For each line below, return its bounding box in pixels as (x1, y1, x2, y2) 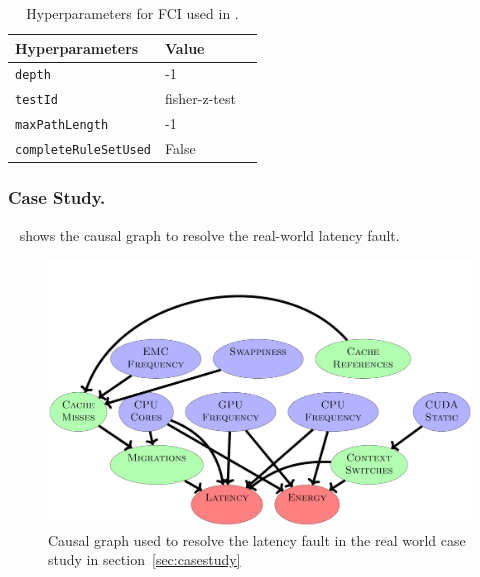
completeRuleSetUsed (15, 143, 152, 158)
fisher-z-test (165, 88, 236, 109)
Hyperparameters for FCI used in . (26, 3, 239, 23)
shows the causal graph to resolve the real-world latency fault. (19, 224, 400, 245)
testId (15, 93, 58, 108)
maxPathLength (15, 118, 109, 133)
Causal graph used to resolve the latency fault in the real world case (48, 529, 466, 550)
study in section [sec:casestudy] (48, 549, 241, 570)
